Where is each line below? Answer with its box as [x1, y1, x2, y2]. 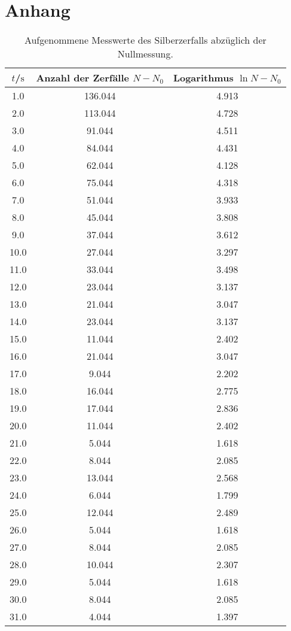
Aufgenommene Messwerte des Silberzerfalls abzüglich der [24, 33, 267, 47]
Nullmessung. [117, 47, 173, 61]
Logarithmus [173, 71, 234, 85]
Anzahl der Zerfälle [36, 71, 129, 85]
